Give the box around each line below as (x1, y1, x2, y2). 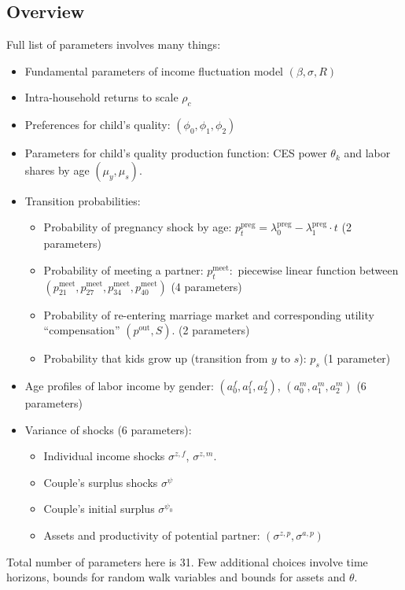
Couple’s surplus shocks (43, 474, 158, 490)
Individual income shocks (43, 448, 165, 464)
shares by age (24, 161, 90, 178)
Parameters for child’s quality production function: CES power (24, 145, 327, 161)
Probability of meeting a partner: (43, 261, 204, 278)
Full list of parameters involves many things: (6, 36, 221, 53)
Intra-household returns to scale (24, 89, 179, 105)
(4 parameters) (171, 278, 242, 294)
